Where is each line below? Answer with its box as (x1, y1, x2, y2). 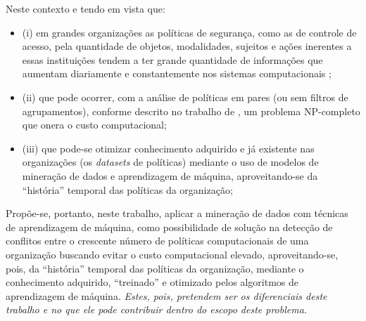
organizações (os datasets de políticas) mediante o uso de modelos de (22, 155, 319, 169)
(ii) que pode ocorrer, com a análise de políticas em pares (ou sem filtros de (22, 89, 348, 104)
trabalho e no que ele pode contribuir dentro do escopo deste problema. (6, 302, 308, 317)
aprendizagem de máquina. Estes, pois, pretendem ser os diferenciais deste (6, 288, 327, 303)
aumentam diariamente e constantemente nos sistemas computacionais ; (22, 66, 332, 81)
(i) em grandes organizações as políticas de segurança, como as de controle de (22, 25, 357, 39)
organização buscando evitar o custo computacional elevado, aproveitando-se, (6, 247, 339, 261)
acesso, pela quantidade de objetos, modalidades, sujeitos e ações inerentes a (22, 39, 352, 53)
